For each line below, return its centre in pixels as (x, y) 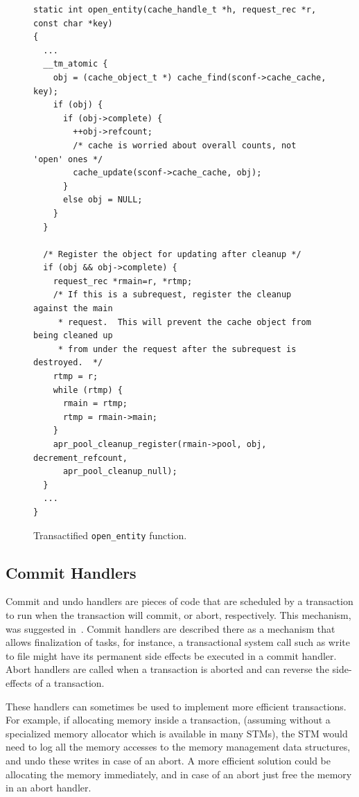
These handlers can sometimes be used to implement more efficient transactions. (176, 706)
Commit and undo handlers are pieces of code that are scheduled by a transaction (179, 601)
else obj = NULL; (103, 200)
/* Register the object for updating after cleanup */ (172, 254)
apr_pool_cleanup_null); (120, 472)
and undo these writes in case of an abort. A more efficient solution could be (168, 760)
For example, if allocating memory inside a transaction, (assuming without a (168, 720)
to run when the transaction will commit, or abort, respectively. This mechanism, (178, 615)
